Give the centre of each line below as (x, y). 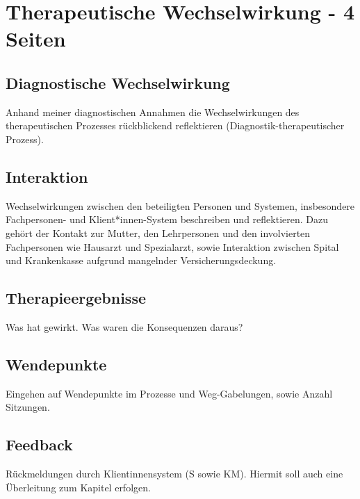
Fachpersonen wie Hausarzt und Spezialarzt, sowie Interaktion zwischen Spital (172, 246)
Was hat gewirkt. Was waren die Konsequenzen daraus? (124, 326)
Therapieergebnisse (76, 298)
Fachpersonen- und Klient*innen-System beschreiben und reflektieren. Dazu (167, 219)
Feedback (39, 444)
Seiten (36, 39)
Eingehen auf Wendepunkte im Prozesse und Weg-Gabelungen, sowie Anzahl (169, 393)
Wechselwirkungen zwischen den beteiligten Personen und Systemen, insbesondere (180, 205)
